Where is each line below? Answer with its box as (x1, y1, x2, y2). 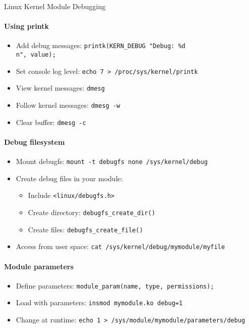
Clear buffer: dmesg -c (16, 116, 86, 127)
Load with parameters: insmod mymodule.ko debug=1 (16, 297, 183, 308)
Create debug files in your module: (16, 173, 123, 183)
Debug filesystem (4, 136, 65, 147)
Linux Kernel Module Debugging (4, 1, 106, 11)
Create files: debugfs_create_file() (28, 224, 143, 234)
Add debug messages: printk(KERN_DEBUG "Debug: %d (16, 40, 186, 51)
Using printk (4, 21, 49, 31)
